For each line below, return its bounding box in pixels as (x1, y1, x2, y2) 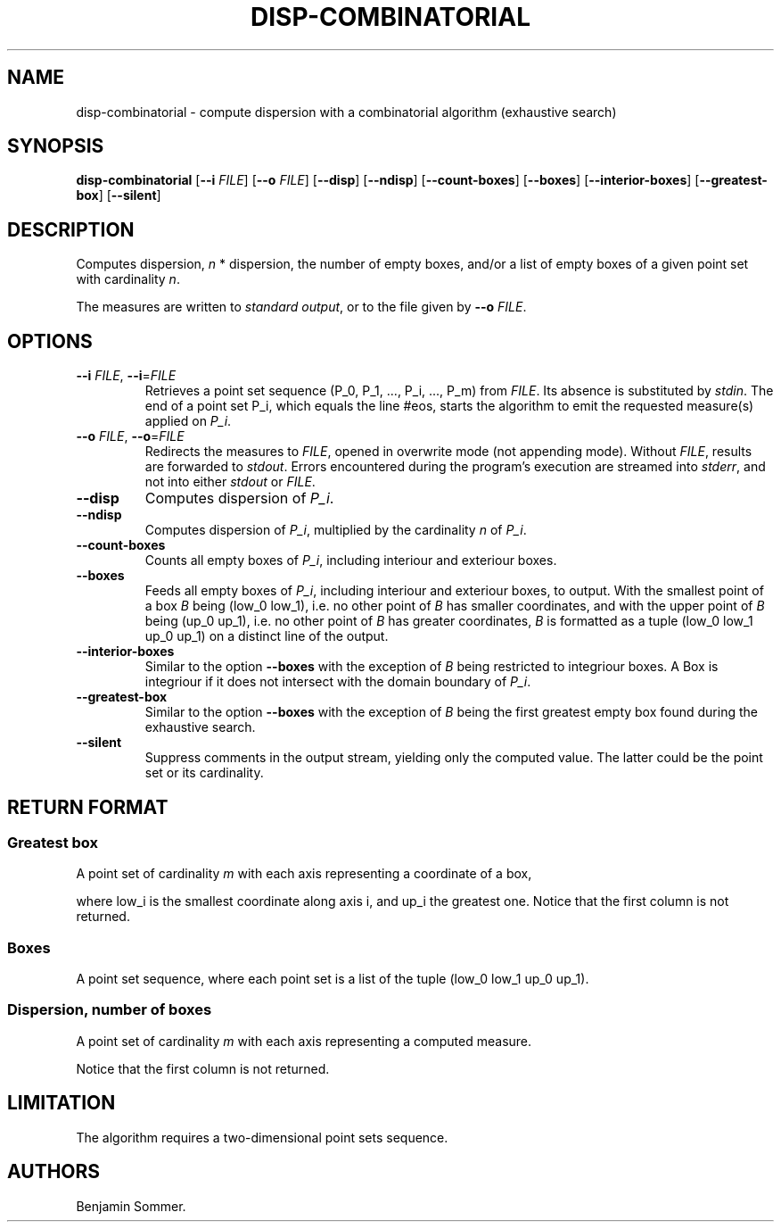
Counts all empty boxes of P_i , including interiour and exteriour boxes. (144, 552, 557, 569)
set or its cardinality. (144, 765, 264, 781)
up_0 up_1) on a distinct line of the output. (144, 628, 389, 644)
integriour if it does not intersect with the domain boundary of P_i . (144, 674, 531, 690)
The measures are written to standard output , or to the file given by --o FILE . (76, 299, 527, 315)
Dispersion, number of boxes (7, 1001, 212, 1019)
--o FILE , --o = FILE (76, 428, 185, 444)
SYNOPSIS (7, 135, 104, 158)
